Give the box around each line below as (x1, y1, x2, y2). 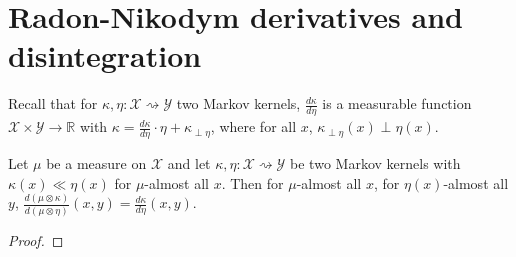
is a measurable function (322, 93, 472, 114)
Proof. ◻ (8, 229, 64, 250)
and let (167, 152, 211, 173)
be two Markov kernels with (290, 152, 461, 173)
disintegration (8, 35, 202, 76)
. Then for (221, 172, 284, 193)
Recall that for (8, 93, 98, 114)
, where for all (210, 116, 297, 137)
